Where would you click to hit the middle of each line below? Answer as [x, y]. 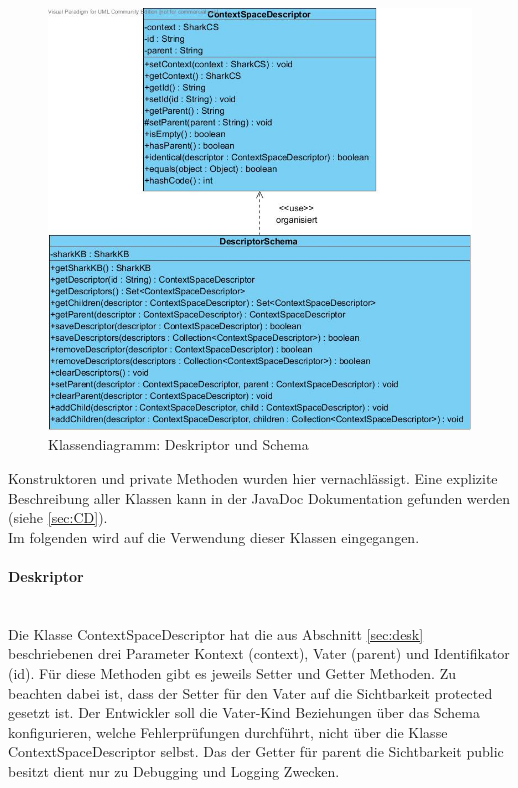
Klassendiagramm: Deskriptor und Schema [178, 444]
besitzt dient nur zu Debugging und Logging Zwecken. [174, 771]
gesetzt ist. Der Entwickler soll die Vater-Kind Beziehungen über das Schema [244, 712]
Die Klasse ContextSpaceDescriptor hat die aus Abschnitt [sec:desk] [216, 633]
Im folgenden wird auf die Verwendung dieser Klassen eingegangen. [214, 536]
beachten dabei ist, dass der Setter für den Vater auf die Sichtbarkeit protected [250, 692]
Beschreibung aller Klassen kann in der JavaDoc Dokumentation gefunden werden [259, 497]
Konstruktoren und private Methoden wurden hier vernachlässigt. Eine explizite [253, 478]
